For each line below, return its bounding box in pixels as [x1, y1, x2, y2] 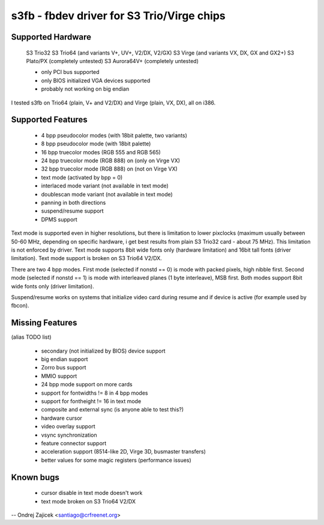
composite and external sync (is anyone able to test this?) [41, 406, 184, 413]
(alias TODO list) [11, 333, 52, 341]
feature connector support [41, 439, 107, 447]
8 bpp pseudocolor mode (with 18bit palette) [41, 140, 151, 147]
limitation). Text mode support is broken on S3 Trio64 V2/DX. [11, 255, 162, 262]
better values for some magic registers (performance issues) [41, 457, 191, 464]
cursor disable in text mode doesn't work [41, 490, 143, 497]
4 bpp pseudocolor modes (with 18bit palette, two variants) [41, 132, 187, 139]
